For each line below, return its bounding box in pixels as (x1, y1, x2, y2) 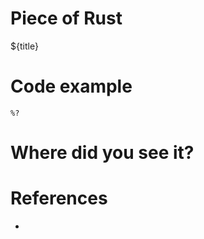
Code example (10, 75, 133, 98)
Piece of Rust (10, 7, 123, 30)
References (10, 187, 108, 210)
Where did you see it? (10, 142, 195, 164)
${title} (10, 40, 39, 52)
